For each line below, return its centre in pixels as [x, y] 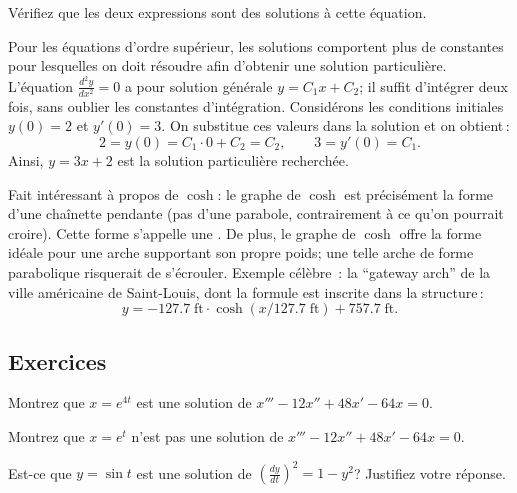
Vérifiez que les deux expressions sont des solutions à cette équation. [217, 12]
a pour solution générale [198, 85]
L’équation [41, 85]
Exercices [57, 360]
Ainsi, [26, 159]
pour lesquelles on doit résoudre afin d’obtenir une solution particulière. [227, 65]
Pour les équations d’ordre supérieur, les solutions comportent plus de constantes [256, 45]
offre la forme [440, 232]
